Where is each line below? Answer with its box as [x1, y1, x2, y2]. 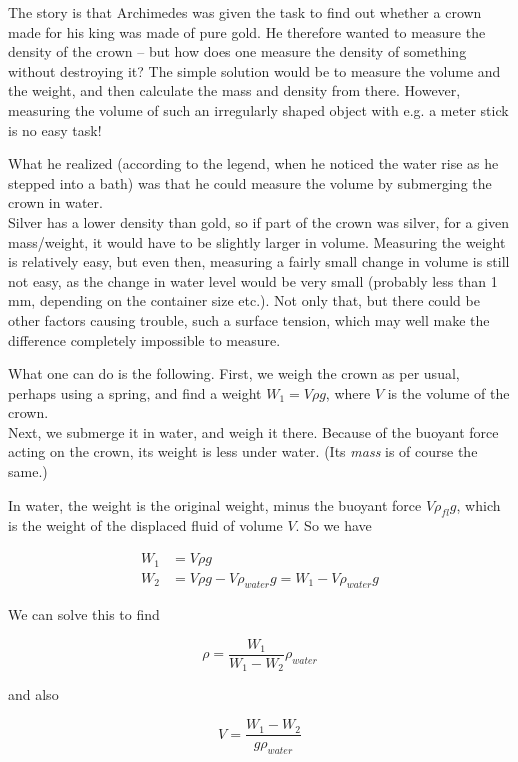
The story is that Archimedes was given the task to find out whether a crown [8, 2, 482, 22]
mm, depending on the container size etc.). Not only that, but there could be [8, 290, 480, 311]
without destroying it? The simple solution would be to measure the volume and [8, 60, 501, 81]
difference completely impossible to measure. [8, 329, 281, 350]
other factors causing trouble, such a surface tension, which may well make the [8, 309, 490, 330]
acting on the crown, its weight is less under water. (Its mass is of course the [8, 441, 478, 462]
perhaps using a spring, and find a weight [8, 382, 262, 403]
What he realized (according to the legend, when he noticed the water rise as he [8, 153, 499, 174]
